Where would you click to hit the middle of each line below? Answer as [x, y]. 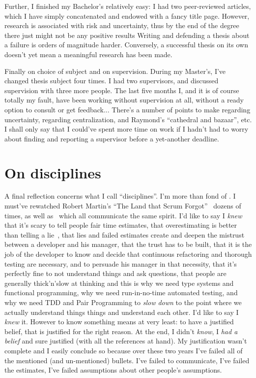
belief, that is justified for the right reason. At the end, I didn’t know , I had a [121, 331]
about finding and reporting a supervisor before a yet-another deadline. [112, 138]
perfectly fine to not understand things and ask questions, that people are [115, 273]
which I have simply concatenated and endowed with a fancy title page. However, [127, 16]
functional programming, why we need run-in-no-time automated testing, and [121, 292]
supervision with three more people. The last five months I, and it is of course [122, 90]
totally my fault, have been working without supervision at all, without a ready [124, 100]
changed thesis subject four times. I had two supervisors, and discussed [112, 81]
